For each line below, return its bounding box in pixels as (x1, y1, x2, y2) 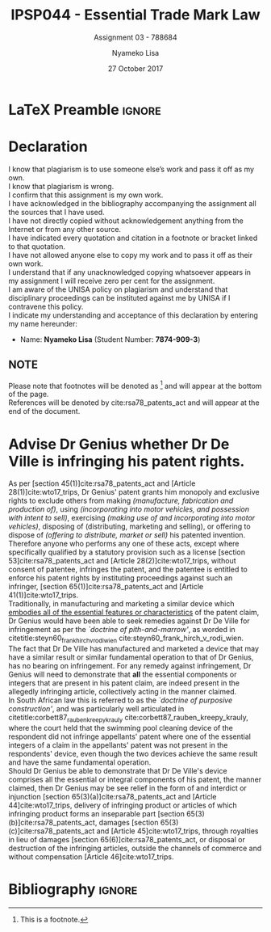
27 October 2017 (107, 63, 164, 74)
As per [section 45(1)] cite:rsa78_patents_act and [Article (8, 479, 196, 488)
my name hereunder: (8, 318, 78, 328)
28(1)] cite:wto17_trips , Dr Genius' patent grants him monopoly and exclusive (8, 487, 260, 497)
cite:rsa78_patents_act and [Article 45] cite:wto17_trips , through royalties (19, 826, 259, 836)
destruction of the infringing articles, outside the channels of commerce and (8, 843, 262, 853)
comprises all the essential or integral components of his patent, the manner (8, 774, 262, 784)
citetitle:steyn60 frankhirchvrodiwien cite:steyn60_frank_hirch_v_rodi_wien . (8, 633, 244, 645)
